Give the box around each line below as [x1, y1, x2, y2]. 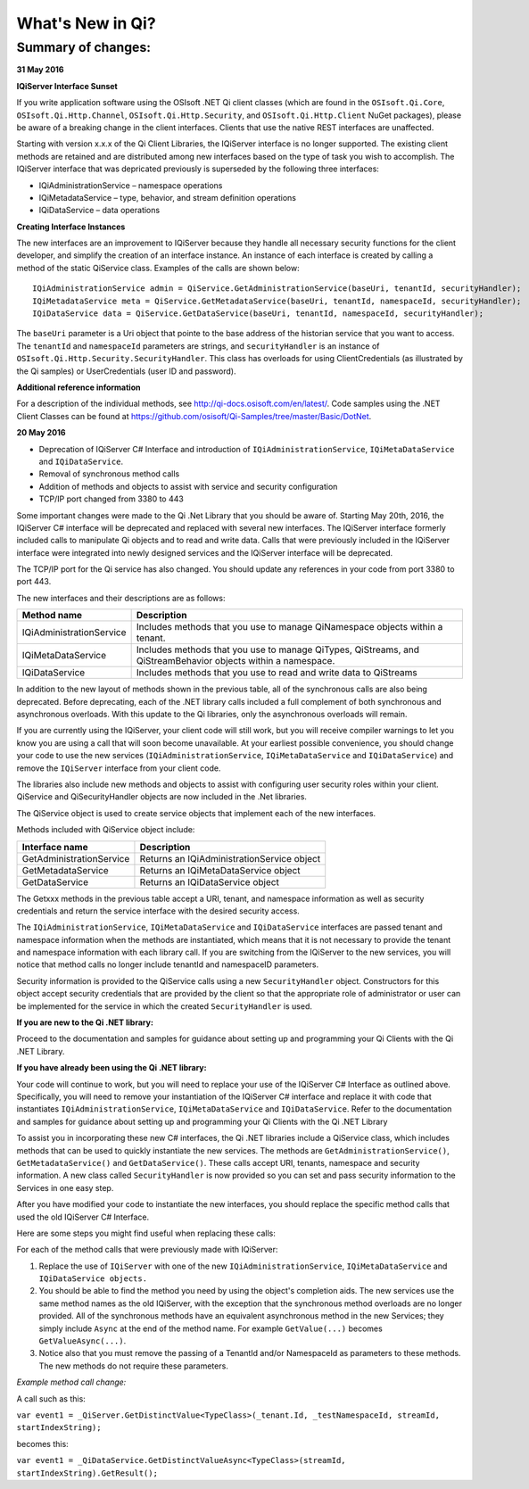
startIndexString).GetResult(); [16, 1468, 158, 1478]
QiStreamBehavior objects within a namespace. [136, 655, 335, 667]
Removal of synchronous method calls [38, 468, 180, 479]
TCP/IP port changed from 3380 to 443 [38, 493, 185, 504]
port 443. [16, 576, 52, 587]
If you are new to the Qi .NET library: [16, 1017, 153, 1028]
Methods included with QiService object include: [16, 824, 195, 835]
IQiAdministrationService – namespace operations [38, 179, 223, 191]
